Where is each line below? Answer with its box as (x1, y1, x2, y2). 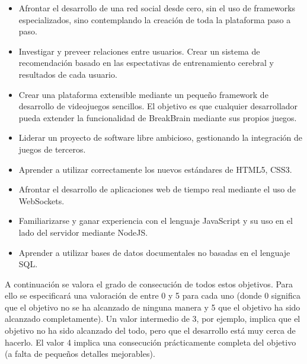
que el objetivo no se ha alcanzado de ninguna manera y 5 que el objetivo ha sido (5, 300, 300, 313)
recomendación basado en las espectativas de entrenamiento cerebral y (18, 56, 274, 69)
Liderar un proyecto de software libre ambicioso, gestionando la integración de (18, 131, 303, 144)
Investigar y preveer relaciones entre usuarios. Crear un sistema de (18, 45, 260, 57)
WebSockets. (18, 194, 65, 207)
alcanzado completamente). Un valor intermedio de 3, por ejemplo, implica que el (5, 312, 300, 325)
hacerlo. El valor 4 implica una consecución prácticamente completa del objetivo (5, 335, 296, 348)
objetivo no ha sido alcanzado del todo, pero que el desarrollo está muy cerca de (5, 324, 296, 337)
